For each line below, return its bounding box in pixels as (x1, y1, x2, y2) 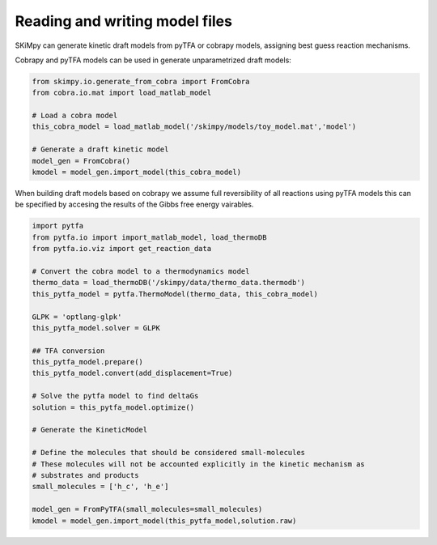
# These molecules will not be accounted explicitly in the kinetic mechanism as (32, 459, 366, 469)
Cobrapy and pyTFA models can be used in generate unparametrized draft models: (15, 55, 291, 65)
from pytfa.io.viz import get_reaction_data (32, 244, 212, 253)
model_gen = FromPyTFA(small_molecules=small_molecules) (32, 505, 263, 514)
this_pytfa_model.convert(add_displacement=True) (32, 368, 233, 378)
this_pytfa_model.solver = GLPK (32, 323, 161, 332)
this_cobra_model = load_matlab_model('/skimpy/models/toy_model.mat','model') (32, 122, 357, 131)
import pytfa (32, 221, 84, 231)
